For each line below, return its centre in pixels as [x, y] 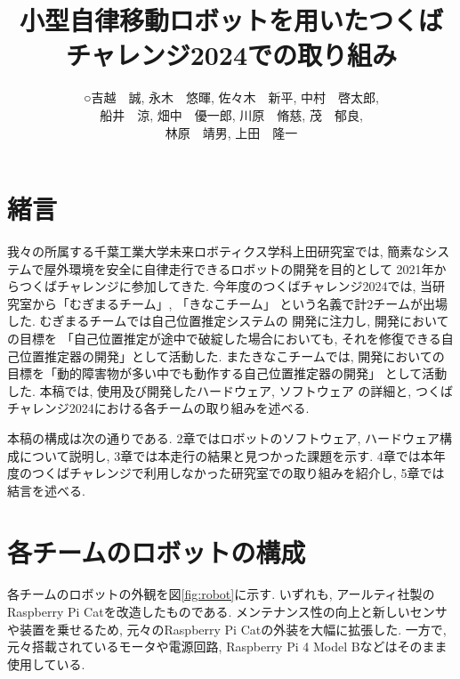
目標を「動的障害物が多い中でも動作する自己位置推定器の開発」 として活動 [227, 373]
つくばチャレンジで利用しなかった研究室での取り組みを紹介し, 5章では [238, 473]
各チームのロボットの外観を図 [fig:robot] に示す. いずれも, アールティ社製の [221, 594]
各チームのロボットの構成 [157, 551]
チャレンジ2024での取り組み [231, 55]
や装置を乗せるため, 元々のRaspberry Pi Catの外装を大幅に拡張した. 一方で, [227, 629]
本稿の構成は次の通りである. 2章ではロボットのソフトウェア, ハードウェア [223, 437]
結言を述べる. [46, 490]
